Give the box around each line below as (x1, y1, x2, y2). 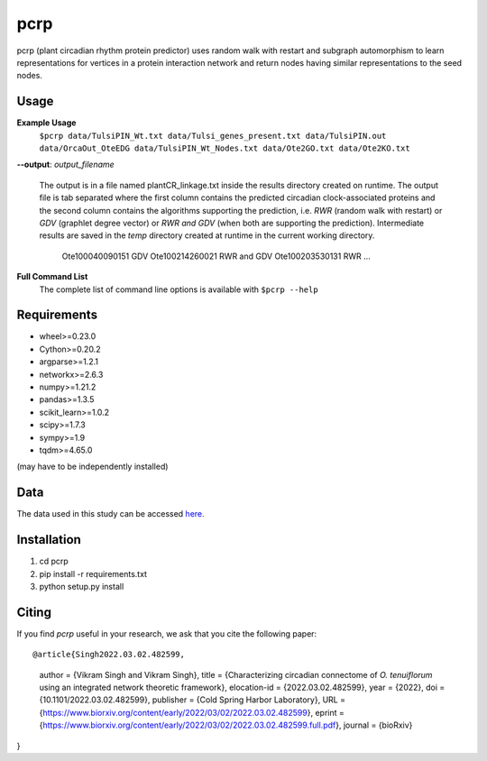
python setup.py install (39, 581, 124, 591)
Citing (16, 604, 51, 619)
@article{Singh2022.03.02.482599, (32, 649, 185, 660)
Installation (16, 532, 81, 547)
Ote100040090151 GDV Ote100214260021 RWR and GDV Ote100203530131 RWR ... (61, 251, 371, 261)
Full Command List (16, 271, 88, 282)
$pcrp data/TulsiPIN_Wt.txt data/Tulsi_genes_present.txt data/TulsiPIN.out (39, 131, 387, 141)
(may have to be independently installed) (16, 461, 169, 472)
